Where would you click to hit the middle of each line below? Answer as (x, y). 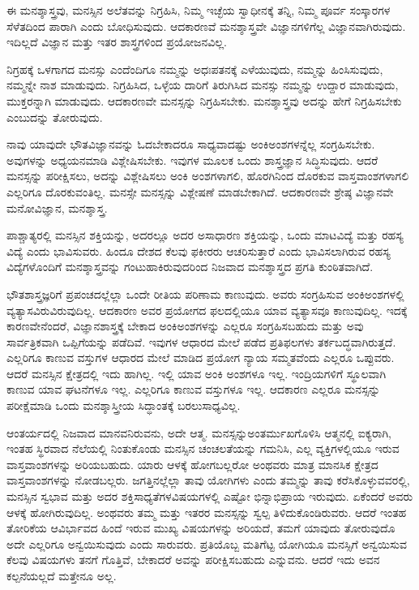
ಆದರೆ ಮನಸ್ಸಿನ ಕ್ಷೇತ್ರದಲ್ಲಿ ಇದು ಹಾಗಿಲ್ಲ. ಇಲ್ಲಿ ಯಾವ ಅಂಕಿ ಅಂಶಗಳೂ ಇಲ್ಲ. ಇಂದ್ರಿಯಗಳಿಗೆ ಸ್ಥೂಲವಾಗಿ (197, 373)
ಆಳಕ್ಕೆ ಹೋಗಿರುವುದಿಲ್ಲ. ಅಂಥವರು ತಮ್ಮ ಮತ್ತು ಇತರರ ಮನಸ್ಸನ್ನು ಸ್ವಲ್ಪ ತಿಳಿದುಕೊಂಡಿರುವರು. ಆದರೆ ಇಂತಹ (207, 512)
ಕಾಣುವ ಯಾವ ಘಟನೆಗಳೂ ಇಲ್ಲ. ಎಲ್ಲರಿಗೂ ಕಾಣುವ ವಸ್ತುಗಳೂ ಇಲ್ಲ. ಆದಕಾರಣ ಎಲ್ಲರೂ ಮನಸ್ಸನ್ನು (194, 389)
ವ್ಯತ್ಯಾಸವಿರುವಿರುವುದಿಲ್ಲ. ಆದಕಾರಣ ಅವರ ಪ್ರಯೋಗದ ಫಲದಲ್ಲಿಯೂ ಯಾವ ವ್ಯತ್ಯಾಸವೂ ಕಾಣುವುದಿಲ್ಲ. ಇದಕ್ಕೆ (207, 310)
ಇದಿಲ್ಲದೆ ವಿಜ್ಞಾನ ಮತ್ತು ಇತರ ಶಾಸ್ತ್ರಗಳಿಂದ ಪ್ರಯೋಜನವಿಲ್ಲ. (117, 42)
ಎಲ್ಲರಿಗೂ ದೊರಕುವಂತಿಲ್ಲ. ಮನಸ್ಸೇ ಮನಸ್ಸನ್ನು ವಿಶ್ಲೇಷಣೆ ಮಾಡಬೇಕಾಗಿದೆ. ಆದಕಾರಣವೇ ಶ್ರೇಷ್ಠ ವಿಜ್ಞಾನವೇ (200, 191)
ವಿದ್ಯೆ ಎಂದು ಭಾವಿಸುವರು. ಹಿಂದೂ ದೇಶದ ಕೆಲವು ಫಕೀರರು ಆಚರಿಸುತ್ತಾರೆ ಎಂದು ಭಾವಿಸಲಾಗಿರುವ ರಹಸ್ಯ (199, 250)
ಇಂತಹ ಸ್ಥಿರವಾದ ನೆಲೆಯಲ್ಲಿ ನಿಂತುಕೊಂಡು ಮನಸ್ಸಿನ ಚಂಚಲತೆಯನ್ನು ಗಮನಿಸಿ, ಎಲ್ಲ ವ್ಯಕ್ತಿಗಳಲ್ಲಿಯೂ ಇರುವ (203, 448)
